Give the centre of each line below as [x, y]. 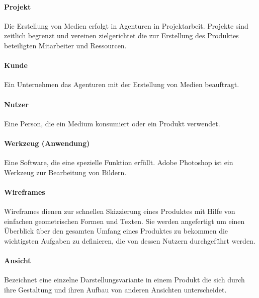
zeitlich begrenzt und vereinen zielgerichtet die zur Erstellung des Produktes [121, 35]
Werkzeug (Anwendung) [47, 143]
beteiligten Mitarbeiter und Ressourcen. [65, 45]
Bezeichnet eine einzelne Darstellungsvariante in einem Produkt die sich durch [124, 280]
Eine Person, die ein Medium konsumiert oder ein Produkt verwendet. [112, 123]
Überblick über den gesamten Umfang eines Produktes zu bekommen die [116, 231]
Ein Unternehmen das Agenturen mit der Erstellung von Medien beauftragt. [122, 84]
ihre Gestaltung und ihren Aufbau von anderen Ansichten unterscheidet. [115, 289]
